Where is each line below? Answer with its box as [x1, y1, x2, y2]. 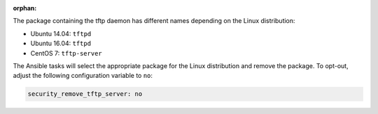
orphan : [13, 4, 37, 12]
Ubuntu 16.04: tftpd [30, 39, 91, 48]
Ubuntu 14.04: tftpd [30, 29, 92, 38]
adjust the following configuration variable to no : [13, 72, 153, 80]
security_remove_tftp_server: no [27, 90, 143, 98]
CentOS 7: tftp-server [30, 49, 103, 57]
